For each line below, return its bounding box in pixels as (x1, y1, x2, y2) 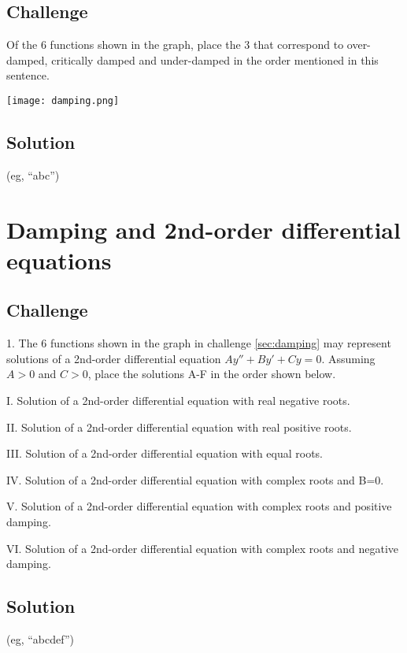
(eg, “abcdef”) (6, 630, 74, 647)
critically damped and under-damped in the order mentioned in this (51, 51, 379, 68)
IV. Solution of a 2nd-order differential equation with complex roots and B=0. (6, 471, 384, 488)
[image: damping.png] (6, 95, 120, 106)
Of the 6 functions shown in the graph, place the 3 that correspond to (6, 36, 344, 53)
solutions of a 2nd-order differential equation (6, 350, 221, 366)
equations (6, 243, 112, 276)
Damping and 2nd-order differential (6, 213, 401, 245)
